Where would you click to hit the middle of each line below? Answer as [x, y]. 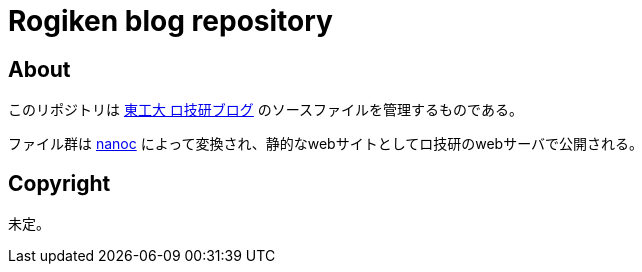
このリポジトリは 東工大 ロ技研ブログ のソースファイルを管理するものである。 [265, 110]
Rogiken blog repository [170, 21]
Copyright [59, 183]
